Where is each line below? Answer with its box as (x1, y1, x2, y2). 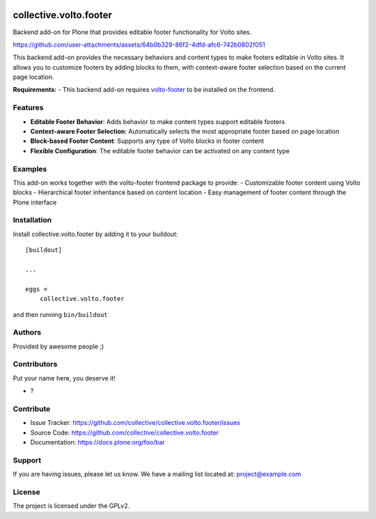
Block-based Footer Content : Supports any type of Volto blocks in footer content (30, 137, 265, 146)
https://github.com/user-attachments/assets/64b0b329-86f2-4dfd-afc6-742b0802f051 (13, 40, 265, 49)
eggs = (25, 285, 48, 293)
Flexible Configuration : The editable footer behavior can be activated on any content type (30, 146, 290, 155)
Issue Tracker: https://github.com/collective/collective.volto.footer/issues (30, 419, 240, 427)
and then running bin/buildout (13, 310, 108, 318)
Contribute (13, 404, 51, 414)
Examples (13, 164, 47, 173)
